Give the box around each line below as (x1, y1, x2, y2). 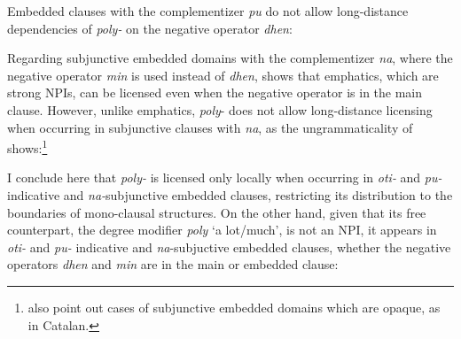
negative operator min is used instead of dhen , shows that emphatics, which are (7, 65, 439, 84)
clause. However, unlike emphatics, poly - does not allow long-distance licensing (7, 100, 433, 119)
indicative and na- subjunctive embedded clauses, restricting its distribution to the (7, 186, 453, 204)
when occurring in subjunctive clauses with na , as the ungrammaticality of (7, 118, 413, 136)
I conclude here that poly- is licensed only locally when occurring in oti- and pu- (7, 168, 442, 187)
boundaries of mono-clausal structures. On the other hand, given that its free (7, 203, 426, 221)
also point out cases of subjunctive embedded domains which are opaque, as (27, 297, 441, 316)
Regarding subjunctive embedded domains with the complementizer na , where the (7, 49, 453, 67)
